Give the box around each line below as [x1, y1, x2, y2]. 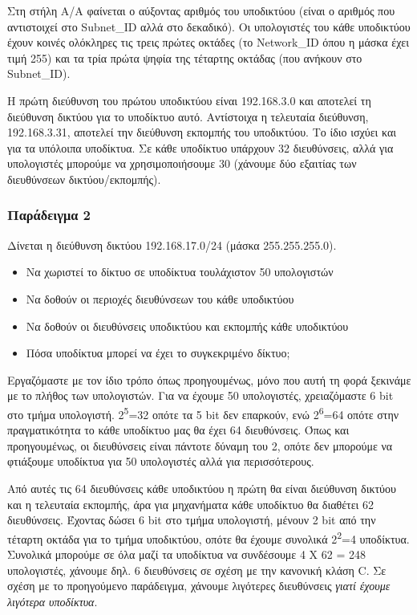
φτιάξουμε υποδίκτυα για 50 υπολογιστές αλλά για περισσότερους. [7, 453, 314, 470]
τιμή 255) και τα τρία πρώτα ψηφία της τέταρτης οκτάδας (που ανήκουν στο [7, 49, 362, 66]
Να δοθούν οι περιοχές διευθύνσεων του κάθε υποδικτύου [26, 290, 294, 307]
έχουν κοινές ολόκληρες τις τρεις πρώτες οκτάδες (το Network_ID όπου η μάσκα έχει [7, 34, 409, 51]
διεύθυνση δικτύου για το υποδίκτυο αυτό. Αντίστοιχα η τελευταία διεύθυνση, [7, 108, 369, 124]
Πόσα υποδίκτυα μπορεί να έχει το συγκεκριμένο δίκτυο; [26, 344, 290, 361]
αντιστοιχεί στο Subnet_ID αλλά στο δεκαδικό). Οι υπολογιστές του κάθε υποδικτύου [7, 18, 411, 35]
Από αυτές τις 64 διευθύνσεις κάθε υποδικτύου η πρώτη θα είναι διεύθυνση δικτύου [7, 479, 396, 496]
